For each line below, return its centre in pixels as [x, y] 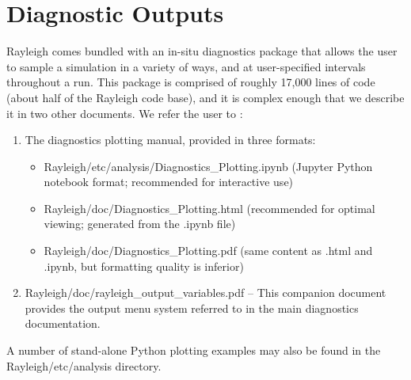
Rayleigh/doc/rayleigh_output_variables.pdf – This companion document [205, 293]
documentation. [63, 323]
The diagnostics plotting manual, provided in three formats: [170, 140]
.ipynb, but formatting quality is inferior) [144, 266]
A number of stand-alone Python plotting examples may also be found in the [194, 350]
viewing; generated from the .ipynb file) [140, 224]
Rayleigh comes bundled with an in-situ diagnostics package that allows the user [202, 51]
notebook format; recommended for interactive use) [169, 182]
